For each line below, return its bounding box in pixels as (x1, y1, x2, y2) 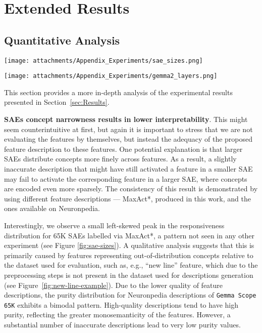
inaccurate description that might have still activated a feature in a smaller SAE (4, 163, 253, 174)
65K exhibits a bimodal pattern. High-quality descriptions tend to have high (4, 299, 239, 310)
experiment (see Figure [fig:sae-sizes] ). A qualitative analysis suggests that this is (4, 240, 254, 251)
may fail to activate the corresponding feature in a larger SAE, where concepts (4, 173, 247, 184)
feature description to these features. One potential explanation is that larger (4, 143, 243, 154)
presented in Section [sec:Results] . (4, 97, 110, 107)
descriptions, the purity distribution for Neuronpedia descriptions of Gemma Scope (4, 289, 256, 300)
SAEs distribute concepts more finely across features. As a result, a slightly (4, 153, 237, 164)
